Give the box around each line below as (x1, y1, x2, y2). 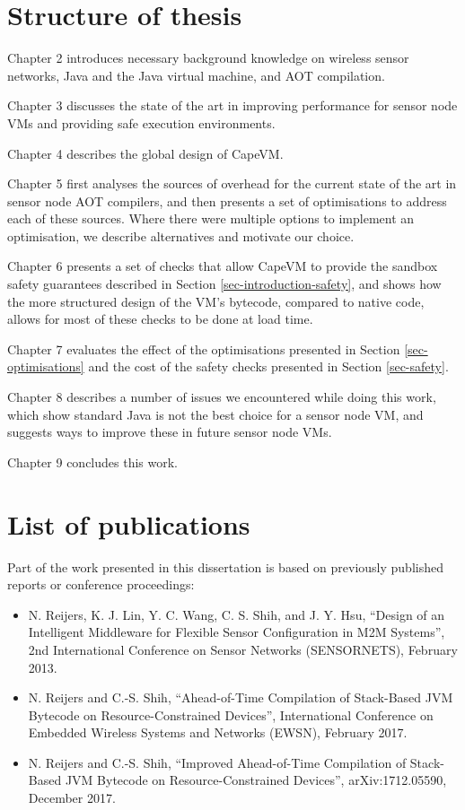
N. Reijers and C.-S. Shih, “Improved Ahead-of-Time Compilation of (28, 753, 407, 771)
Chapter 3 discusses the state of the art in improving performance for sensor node (7, 96, 458, 115)
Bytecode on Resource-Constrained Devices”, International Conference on (28, 705, 434, 724)
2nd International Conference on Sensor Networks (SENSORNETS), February (28, 640, 458, 658)
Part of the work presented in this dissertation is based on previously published (7, 557, 443, 576)
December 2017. (28, 788, 116, 807)
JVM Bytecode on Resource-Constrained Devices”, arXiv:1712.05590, (65, 771, 447, 789)
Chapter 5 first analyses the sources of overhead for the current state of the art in (7, 174, 457, 193)
